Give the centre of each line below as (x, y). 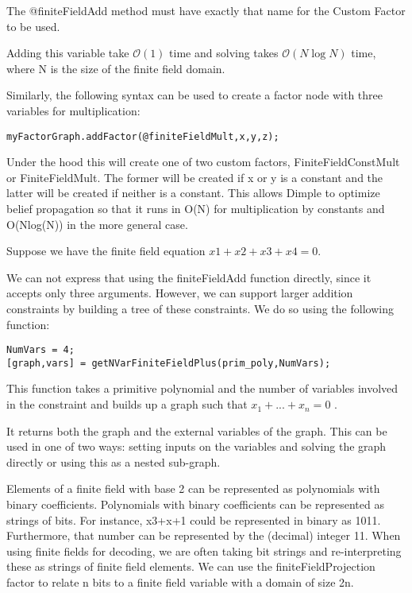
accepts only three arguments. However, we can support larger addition (180, 293)
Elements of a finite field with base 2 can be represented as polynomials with (193, 488)
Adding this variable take (68, 53)
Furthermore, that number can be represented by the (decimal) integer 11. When (204, 535)
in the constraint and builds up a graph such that (127, 404)
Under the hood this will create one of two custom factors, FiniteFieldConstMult (203, 162)
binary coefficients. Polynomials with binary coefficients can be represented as (195, 504)
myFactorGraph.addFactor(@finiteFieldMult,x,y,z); (143, 136)
